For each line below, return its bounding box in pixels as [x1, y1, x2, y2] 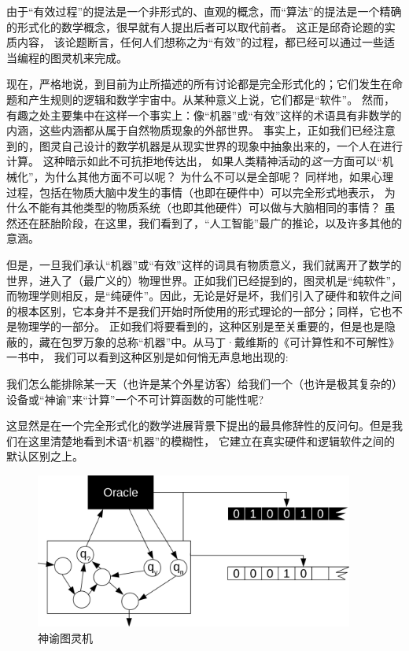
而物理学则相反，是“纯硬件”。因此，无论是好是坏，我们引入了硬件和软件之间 [6, 287, 403, 304]
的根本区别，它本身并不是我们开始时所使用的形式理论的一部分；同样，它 [6, 302, 381, 319]
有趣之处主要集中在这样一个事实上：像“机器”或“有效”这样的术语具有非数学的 [6, 106, 402, 123]
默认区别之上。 [6, 448, 83, 464]
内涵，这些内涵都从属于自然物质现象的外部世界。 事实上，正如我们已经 [6, 122, 374, 139]
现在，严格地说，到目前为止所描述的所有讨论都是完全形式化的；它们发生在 [6, 76, 392, 92]
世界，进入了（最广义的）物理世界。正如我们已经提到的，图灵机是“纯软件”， [6, 272, 403, 288]
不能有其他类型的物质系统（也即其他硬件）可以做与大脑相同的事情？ [28, 199, 381, 216]
